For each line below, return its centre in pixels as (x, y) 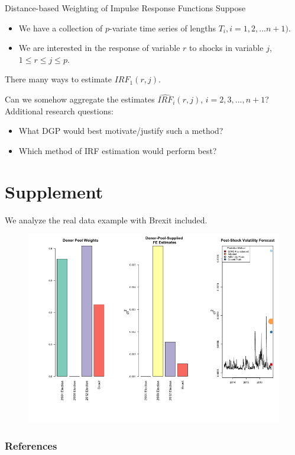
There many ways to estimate (58, 79)
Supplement (54, 191)
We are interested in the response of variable (99, 48)
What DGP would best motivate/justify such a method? (121, 131)
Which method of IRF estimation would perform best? (118, 150)
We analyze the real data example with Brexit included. (106, 220)
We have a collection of (61, 28)
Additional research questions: (59, 110)
